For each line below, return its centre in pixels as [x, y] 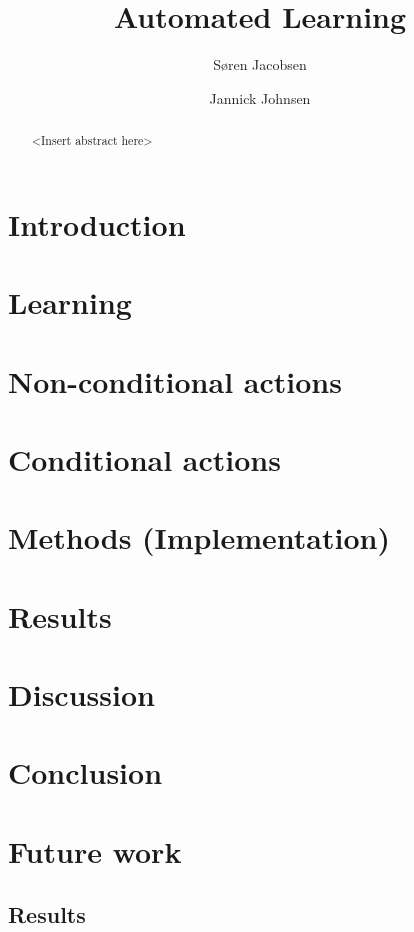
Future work [95, 850]
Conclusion [85, 772]
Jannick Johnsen [260, 97]
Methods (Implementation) [199, 537]
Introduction [97, 223]
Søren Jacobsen [260, 64]
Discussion [81, 694]
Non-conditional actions [175, 380]
